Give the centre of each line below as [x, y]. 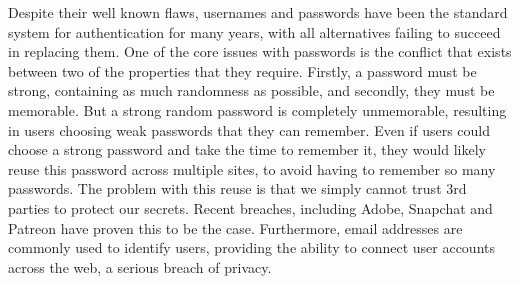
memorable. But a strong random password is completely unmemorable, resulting [257, 109]
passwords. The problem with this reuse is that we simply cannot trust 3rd [237, 188]
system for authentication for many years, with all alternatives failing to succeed [254, 31]
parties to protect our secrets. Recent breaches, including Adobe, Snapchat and [250, 207]
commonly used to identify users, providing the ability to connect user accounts [252, 247]
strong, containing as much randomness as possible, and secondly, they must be [251, 90]
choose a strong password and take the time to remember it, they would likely [247, 149]
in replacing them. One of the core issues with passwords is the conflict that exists [260, 51]
